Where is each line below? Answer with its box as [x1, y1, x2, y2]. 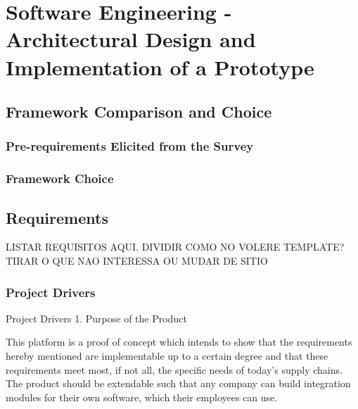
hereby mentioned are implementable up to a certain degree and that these [6, 348, 328, 363]
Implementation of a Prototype [6, 52, 314, 81]
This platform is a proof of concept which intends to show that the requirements [6, 334, 352, 349]
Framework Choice [6, 170, 114, 187]
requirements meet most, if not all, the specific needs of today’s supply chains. [6, 362, 343, 377]
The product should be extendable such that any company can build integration [6, 376, 351, 391]
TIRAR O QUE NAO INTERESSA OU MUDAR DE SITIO [6, 253, 268, 268]
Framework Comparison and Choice [6, 101, 272, 122]
